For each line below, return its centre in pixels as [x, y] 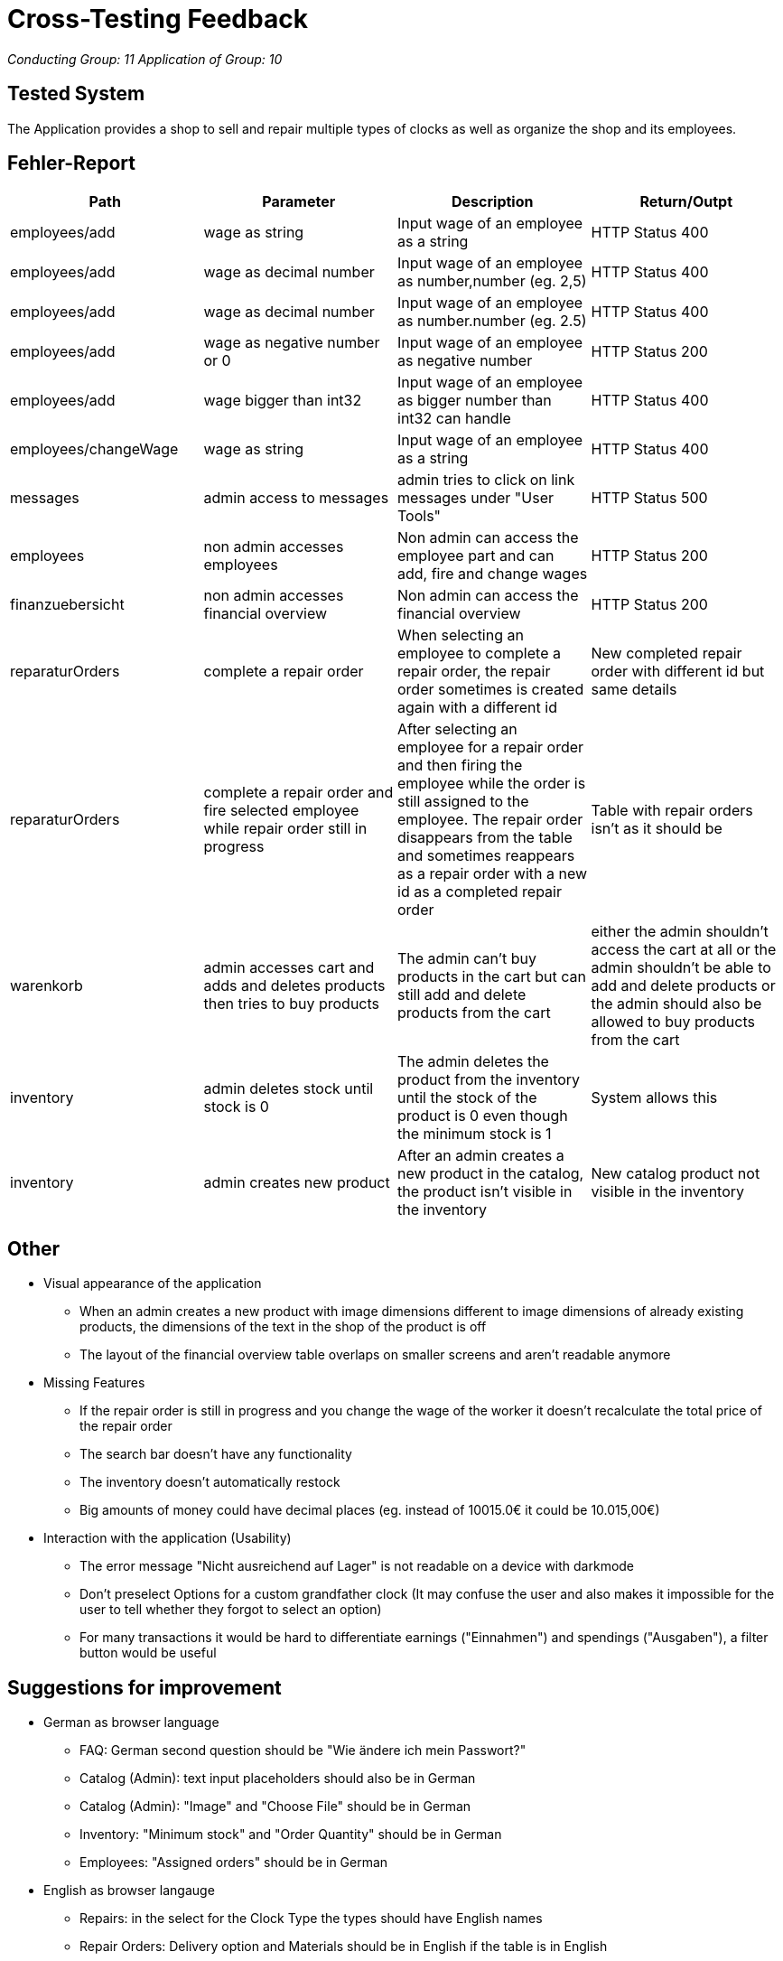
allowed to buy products [673, 1022]
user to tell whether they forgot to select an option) [231, 1610]
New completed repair [666, 654]
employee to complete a [479, 654]
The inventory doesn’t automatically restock [210, 1482]
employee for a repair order [491, 747]
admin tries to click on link [486, 480]
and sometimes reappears [486, 856]
